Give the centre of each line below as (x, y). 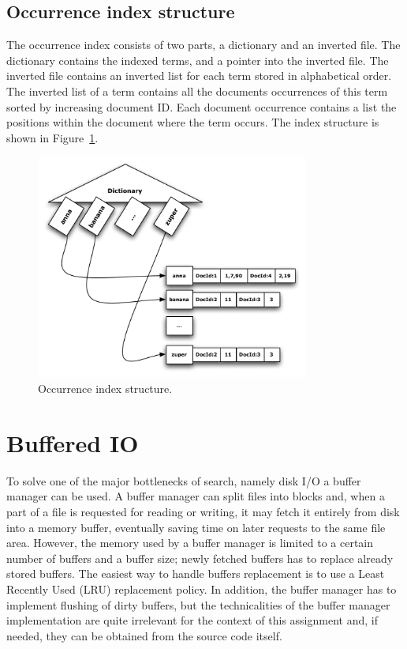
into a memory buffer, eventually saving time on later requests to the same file (196, 527)
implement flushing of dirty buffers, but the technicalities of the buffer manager (198, 604)
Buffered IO (73, 442)
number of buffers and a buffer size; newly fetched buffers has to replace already (200, 558)
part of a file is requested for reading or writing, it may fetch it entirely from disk (203, 511)
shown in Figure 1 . (52, 137)
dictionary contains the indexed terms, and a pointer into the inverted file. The (198, 60)
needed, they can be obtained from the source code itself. (144, 635)
